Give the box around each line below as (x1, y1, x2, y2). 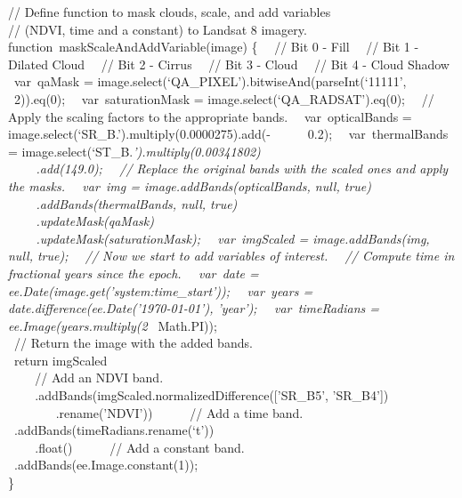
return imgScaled (13, 350, 108, 369)
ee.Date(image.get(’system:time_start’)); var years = (8, 281, 313, 300)
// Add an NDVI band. (35, 368, 164, 387)
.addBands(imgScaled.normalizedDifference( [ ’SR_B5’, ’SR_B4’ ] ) (35, 386, 389, 405)
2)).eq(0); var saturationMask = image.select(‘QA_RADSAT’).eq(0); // (13, 89, 434, 108)
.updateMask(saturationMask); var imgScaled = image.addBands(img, (36, 229, 430, 247)
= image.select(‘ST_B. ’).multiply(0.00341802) (8, 141, 261, 160)
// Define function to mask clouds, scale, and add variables (8, 3, 331, 20)
